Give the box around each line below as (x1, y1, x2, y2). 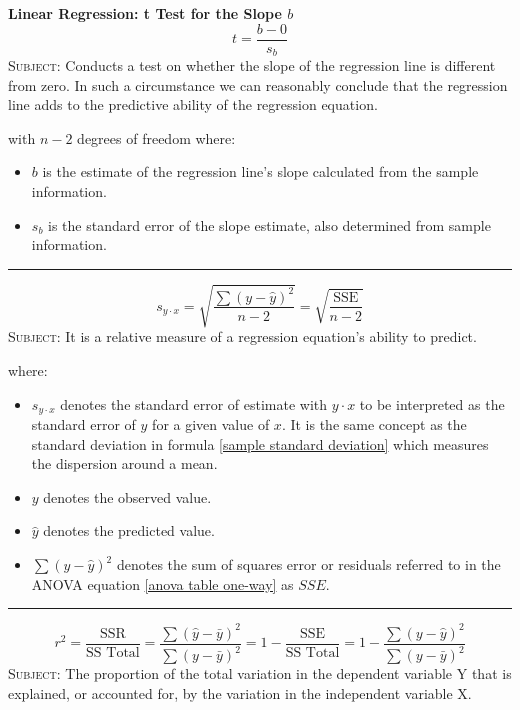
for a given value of (152, 414, 270, 435)
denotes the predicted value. (43, 520, 215, 541)
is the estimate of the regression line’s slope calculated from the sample (42, 161, 479, 182)
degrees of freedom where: (77, 127, 236, 148)
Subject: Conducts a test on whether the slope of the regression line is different (8, 55, 496, 76)
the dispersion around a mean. (31, 453, 218, 474)
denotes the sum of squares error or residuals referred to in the (116, 554, 501, 575)
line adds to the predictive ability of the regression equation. (8, 94, 378, 115)
